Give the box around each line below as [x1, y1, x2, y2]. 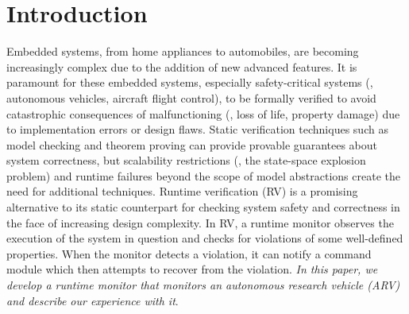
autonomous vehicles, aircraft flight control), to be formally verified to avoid [6, 89, 376, 106]
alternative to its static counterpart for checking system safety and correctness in [6, 199, 400, 215]
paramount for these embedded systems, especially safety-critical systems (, [6, 74, 373, 91]
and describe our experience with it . [6, 292, 179, 308]
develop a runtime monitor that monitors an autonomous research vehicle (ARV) [6, 277, 400, 293]
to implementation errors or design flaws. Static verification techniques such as [6, 121, 388, 138]
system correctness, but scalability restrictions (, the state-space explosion [6, 152, 366, 169]
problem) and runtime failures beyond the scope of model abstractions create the [6, 167, 400, 184]
